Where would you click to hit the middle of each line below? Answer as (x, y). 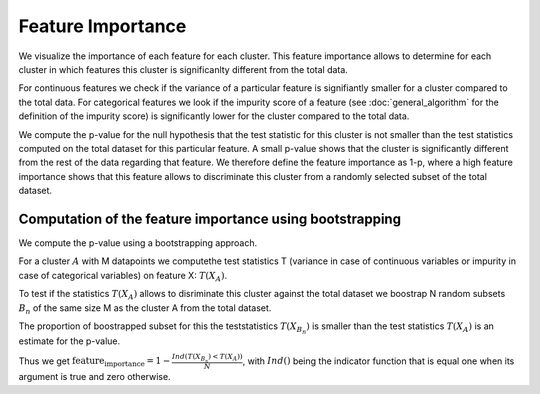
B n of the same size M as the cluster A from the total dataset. (145, 308)
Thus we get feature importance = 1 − (94, 362)
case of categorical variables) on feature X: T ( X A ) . (123, 276)
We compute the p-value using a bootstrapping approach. (138, 242)
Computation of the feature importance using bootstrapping (210, 218)
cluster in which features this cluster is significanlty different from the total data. (183, 69)
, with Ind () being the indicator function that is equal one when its (378, 361)
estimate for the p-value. (69, 341)
